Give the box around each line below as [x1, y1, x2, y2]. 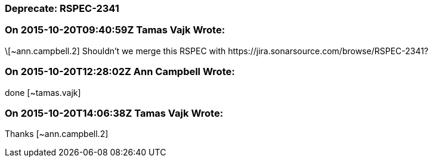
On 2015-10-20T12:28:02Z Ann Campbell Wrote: [5, 66, 235, 78]
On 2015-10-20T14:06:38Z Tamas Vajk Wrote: [5, 107, 224, 119]
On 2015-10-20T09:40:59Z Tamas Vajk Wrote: [5, 24, 225, 36]
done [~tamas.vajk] [5, 87, 81, 98]
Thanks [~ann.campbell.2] [5, 129, 109, 139]
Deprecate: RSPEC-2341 [5, 2, 119, 14]
